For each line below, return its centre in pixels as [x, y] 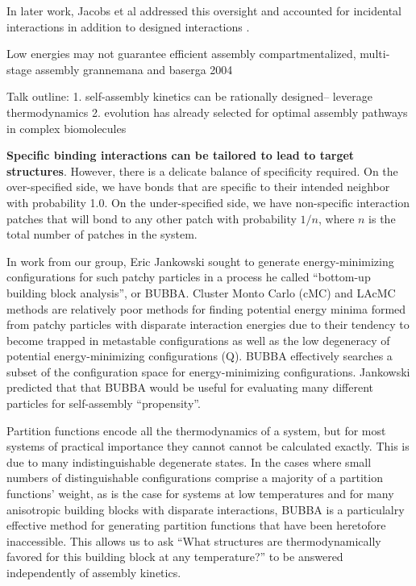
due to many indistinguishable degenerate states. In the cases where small [189, 461]
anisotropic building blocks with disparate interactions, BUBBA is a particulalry [206, 509]
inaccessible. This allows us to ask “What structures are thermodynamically [194, 540]
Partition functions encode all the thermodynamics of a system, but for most [196, 430]
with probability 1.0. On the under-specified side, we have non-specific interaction [208, 202]
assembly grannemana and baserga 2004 [134, 69]
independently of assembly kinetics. [94, 572]
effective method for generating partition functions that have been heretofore [196, 525]
